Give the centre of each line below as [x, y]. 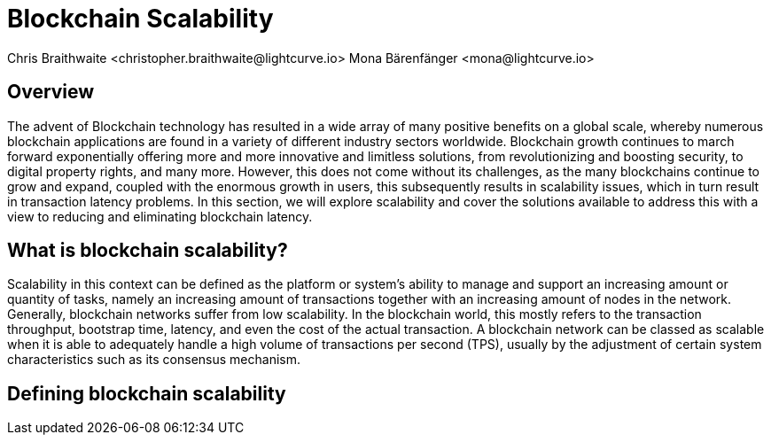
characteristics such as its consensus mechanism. [154, 360]
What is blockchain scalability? [148, 251]
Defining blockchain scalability [147, 393]
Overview [51, 92]
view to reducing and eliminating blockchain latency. [160, 216]
